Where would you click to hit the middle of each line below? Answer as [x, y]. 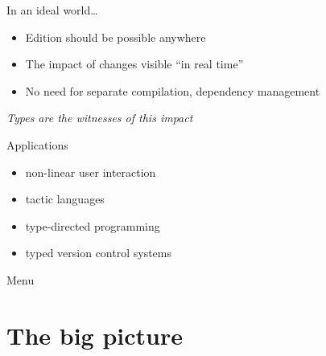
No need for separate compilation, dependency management [173, 90]
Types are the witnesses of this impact [100, 118]
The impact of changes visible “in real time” [134, 64]
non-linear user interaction [91, 172]
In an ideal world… [52, 10]
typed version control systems [98, 253]
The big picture [95, 335]
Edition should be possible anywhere [116, 37]
